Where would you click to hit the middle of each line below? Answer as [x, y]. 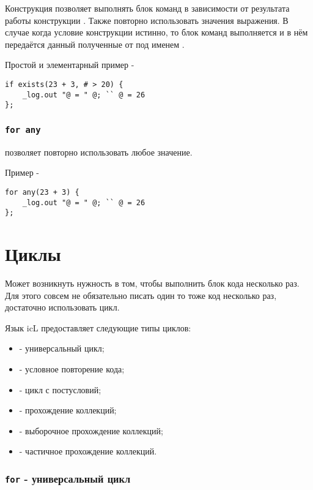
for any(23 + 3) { [42, 192]
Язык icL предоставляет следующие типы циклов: [98, 327]
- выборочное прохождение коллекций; [91, 430]
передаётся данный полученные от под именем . [95, 44]
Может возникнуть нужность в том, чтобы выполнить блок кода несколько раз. [152, 283]
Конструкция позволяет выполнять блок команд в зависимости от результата [147, 8]
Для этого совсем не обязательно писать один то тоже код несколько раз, [141, 295]
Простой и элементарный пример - [70, 65]
